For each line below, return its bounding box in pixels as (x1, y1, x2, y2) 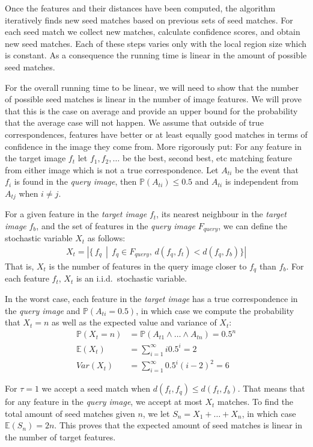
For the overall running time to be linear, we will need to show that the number (5, 81, 299, 93)
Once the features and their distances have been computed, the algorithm (5, 2, 276, 14)
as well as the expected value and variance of (51, 316, 217, 328)
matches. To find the (217, 395, 294, 408)
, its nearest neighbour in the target (156, 208, 287, 220)
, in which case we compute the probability (136, 304, 294, 316)
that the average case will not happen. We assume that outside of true (5, 116, 264, 129)
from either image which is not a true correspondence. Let (5, 163, 219, 176)
